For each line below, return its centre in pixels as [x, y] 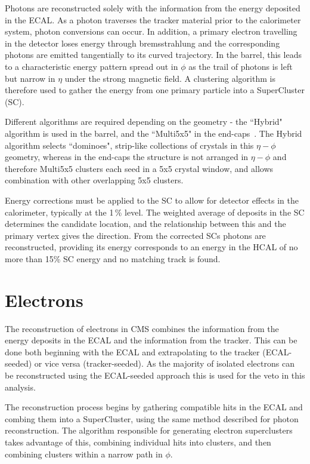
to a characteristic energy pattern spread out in [92, 66]
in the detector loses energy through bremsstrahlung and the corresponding [142, 43]
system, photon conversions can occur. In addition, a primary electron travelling [151, 31]
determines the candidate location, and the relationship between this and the [145, 224]
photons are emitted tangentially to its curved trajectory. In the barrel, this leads [153, 55]
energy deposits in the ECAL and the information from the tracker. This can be [151, 340]
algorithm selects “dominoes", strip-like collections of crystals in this [129, 145]
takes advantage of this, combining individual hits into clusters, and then [138, 442]
